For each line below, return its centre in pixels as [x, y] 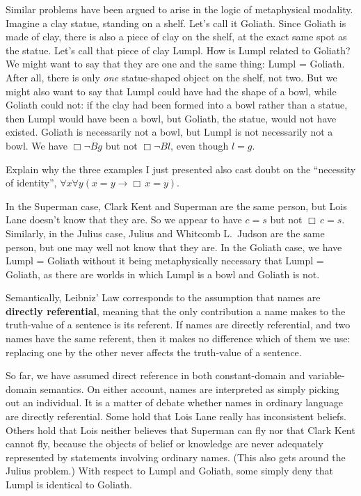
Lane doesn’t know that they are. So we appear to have [124, 219]
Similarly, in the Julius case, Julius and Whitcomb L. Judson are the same [165, 233]
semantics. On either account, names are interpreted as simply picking [190, 389]
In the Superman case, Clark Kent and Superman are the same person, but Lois [176, 206]
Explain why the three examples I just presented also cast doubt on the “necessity [181, 169]
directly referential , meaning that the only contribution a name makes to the [176, 311]
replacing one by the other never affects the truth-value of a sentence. [154, 352]
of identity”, [31, 183]
